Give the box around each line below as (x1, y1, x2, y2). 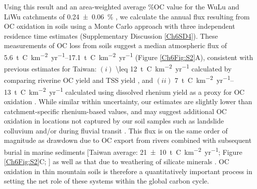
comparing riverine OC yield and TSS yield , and (4, 75, 154, 85)
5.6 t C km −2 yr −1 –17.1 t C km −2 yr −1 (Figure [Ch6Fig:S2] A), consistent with (4, 50, 253, 62)
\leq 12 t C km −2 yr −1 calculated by (115, 62, 232, 73)
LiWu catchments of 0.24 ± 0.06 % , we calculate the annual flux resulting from (4, 11, 250, 21)
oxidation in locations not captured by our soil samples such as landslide (4, 116, 224, 126)
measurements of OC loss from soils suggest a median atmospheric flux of (4, 40, 227, 51)
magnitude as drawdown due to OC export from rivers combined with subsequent (4, 135, 252, 145)
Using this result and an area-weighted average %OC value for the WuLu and (4, 1, 240, 11)
